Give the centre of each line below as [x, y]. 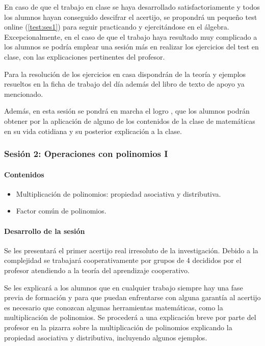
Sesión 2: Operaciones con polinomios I [86, 154]
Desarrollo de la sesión [45, 231]
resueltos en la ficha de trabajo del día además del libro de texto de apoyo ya [124, 84]
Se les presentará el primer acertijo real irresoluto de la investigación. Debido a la [131, 250]
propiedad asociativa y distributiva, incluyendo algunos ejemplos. [106, 337]
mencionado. [24, 94]
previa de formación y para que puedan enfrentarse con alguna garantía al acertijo [132, 297]
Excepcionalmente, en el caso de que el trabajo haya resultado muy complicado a [131, 36]
